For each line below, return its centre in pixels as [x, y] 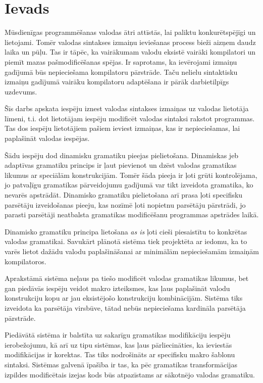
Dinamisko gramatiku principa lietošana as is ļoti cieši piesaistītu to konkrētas [126, 231]
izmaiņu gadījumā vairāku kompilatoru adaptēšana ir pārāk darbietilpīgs [117, 82]
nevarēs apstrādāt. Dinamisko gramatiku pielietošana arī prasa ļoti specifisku [124, 195]
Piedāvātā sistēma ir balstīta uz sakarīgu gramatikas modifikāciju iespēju [118, 335]
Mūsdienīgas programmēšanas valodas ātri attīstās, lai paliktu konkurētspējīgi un [130, 32]
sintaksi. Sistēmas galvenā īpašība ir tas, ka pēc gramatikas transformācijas [121, 364]
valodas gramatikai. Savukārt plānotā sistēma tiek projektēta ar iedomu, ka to [126, 241]
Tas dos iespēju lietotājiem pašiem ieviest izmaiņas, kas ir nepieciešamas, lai [122, 128]
